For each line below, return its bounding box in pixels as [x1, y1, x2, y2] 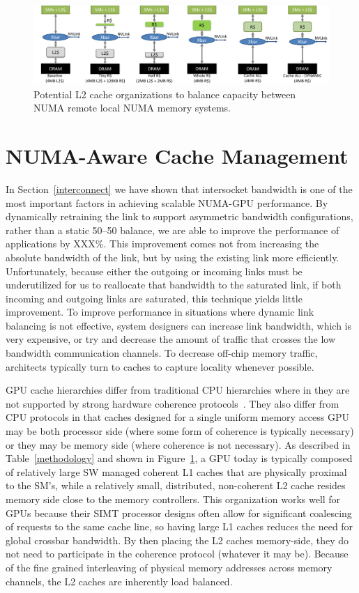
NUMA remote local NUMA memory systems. [33, 100, 231, 115]
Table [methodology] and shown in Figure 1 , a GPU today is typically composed [6, 451, 353, 465]
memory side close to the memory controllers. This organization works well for [6, 492, 341, 506]
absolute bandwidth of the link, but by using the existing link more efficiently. [6, 249, 339, 264]
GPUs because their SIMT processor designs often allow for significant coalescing [6, 505, 352, 520]
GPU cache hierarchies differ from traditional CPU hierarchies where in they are [6, 383, 350, 397]
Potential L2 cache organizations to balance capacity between [33, 86, 296, 101]
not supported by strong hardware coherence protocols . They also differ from [6, 396, 339, 410]
